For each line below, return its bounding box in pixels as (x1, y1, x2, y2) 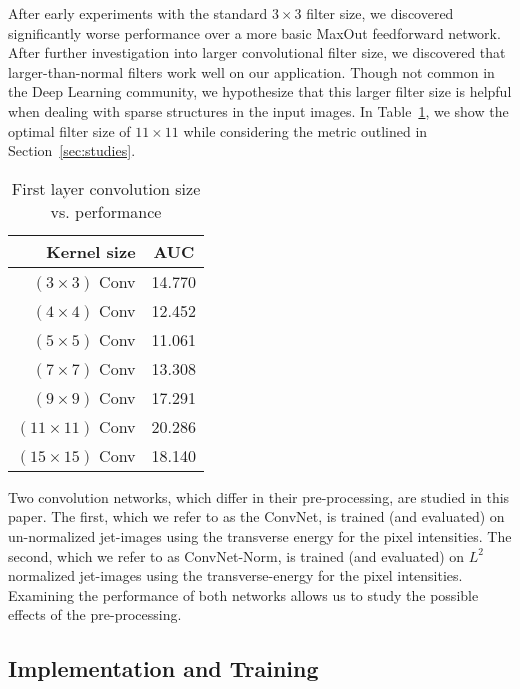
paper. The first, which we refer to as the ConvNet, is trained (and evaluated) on (8, 506, 505, 527)
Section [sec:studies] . (8, 140, 136, 161)
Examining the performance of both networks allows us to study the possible (8, 584, 479, 605)
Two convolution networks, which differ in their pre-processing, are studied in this (8, 486, 510, 507)
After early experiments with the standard (8, 3, 268, 23)
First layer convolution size (11, 176, 201, 200)
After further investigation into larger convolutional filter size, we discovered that (8, 42, 506, 63)
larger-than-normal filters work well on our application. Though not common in (8, 61, 495, 82)
